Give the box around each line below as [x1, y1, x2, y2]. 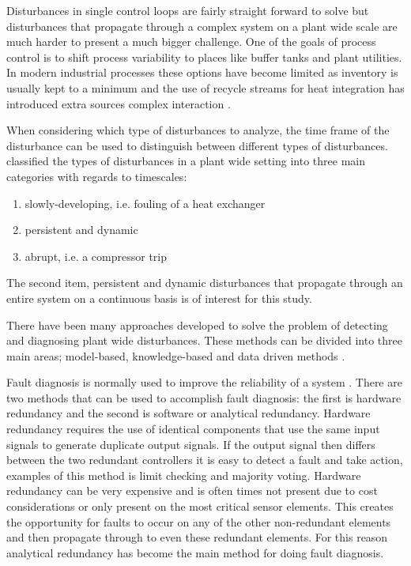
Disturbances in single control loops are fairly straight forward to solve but [6, 2, 369, 18]
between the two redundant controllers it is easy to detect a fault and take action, [6, 451, 403, 468]
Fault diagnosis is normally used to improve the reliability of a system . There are [6, 374, 402, 391]
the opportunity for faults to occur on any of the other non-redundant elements [6, 513, 391, 530]
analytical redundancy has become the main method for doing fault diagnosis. [6, 544, 384, 560]
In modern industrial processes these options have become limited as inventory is [6, 64, 398, 81]
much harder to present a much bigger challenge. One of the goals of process [6, 33, 376, 50]
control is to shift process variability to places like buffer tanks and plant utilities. [6, 48, 402, 65]
